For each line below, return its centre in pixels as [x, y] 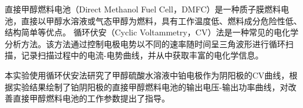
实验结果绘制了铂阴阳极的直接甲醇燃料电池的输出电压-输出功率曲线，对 [150, 86]
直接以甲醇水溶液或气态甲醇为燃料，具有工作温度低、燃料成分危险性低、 [161, 20]
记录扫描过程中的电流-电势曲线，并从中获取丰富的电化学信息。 [142, 55]
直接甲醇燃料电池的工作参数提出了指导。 [91, 98]
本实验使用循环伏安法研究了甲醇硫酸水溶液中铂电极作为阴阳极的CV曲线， [147, 75]
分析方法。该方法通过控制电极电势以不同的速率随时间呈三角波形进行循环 [145, 43]
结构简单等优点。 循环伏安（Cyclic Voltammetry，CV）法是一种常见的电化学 [152, 32]
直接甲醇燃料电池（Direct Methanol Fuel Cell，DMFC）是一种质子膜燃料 [143, 9]
